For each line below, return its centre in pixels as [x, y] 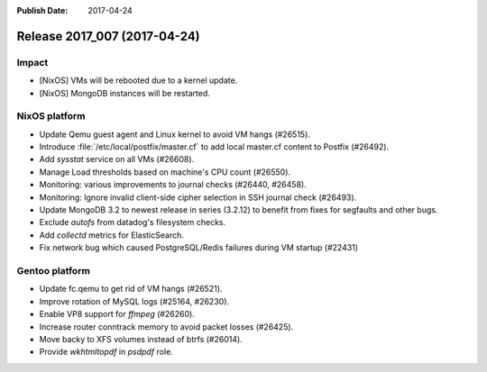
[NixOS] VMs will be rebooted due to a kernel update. [138, 80]
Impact [32, 62]
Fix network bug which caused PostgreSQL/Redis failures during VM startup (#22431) [199, 248]
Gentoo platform [53, 270]
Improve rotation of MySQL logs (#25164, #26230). [134, 301]
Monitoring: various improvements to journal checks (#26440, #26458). [173, 185]
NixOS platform [51, 116]
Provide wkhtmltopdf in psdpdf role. [106, 352]
